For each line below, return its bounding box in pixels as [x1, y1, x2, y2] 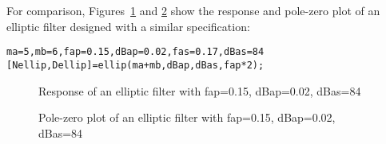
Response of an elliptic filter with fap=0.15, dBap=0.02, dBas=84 [38, 82, 361, 99]
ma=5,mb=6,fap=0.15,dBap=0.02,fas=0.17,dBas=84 [6, 46, 265, 58]
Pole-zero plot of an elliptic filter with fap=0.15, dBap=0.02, [38, 109, 336, 126]
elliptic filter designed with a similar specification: [6, 18, 250, 34]
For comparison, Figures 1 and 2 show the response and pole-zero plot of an [6, 2, 380, 18]
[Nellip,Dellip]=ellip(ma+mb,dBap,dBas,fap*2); [6, 59, 265, 71]
